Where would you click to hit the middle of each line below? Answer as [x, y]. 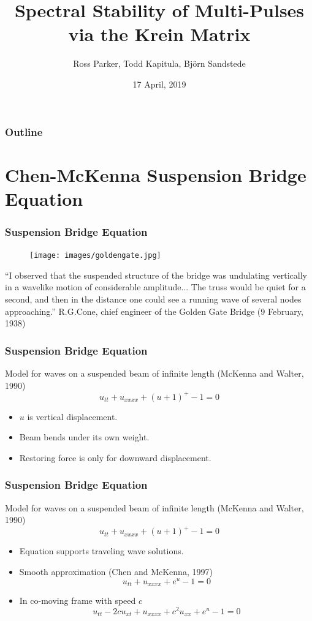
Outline [24, 131]
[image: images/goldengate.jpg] [95, 256]
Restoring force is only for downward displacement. [115, 457]
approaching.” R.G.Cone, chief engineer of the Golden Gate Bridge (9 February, [154, 311]
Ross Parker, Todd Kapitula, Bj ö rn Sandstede [159, 63]
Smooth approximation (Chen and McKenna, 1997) [116, 572]
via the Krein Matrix [159, 34]
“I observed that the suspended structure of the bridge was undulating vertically [156, 275]
